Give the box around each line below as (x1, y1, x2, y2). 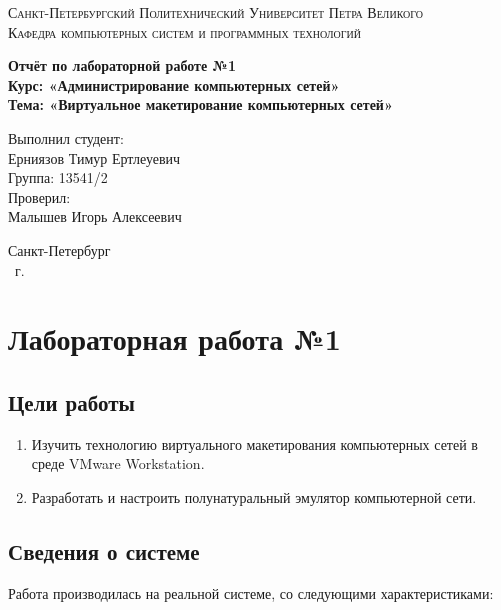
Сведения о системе (8, 535, 200, 566)
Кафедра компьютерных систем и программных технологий (8, 21, 361, 42)
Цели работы (8, 386, 135, 417)
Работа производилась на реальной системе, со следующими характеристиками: (8, 582, 494, 603)
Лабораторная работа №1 (8, 318, 341, 359)
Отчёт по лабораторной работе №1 (8, 55, 236, 76)
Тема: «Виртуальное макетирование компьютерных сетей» (8, 94, 393, 115)
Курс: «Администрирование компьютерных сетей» (8, 74, 340, 95)
